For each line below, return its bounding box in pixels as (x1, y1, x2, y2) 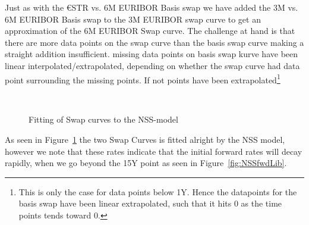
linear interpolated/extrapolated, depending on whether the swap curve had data (5, 59, 300, 71)
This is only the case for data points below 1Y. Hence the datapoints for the (18, 185, 297, 198)
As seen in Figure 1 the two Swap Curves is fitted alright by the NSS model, (5, 133, 285, 145)
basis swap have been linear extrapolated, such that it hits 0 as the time (18, 197, 282, 210)
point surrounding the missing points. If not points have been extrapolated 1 (5, 71, 280, 86)
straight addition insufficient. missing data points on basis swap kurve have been (5, 48, 298, 60)
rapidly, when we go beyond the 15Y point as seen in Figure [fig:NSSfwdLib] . (5, 157, 287, 169)
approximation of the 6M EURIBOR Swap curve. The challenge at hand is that (5, 24, 295, 37)
